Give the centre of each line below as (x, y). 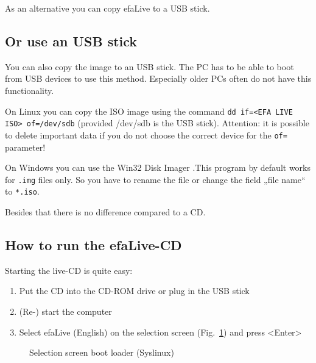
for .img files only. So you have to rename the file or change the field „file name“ (155, 179)
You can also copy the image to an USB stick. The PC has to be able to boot (149, 66)
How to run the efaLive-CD (93, 245)
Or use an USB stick (71, 41)
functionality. (30, 90)
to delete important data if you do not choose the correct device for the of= (146, 135)
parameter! (25, 147)
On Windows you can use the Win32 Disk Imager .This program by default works (158, 167)
